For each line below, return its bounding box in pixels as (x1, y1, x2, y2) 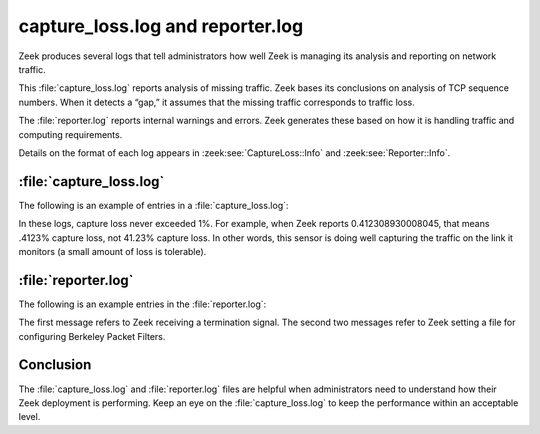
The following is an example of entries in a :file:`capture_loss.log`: (18, 199, 289, 211)
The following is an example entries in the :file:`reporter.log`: (18, 298, 267, 310)
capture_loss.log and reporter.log (18, 15, 304, 37)
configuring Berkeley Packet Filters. (18, 330, 166, 342)
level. (18, 411, 41, 423)
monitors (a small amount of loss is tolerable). (18, 245, 207, 257)
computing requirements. (18, 128, 123, 140)
